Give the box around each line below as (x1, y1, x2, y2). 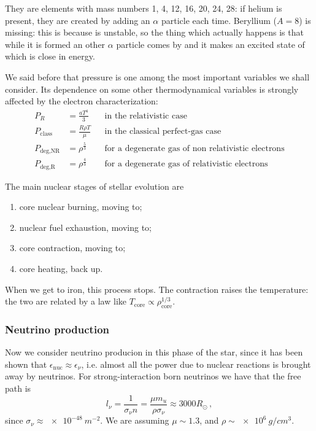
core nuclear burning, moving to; (19, 200, 142, 213)
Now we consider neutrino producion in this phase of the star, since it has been (5, 346, 303, 359)
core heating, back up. (19, 262, 103, 275)
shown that (5, 357, 47, 370)
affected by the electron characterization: (5, 95, 158, 107)
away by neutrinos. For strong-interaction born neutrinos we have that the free (5, 370, 301, 382)
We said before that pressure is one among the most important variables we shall (5, 70, 310, 83)
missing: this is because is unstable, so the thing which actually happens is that (5, 26, 304, 39)
